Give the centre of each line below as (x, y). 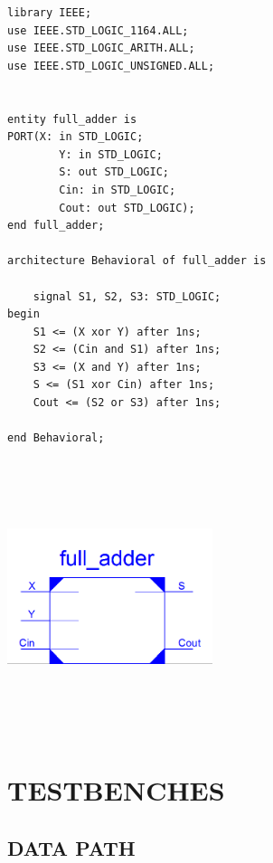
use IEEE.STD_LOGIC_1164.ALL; (98, 30)
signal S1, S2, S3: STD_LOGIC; (127, 296)
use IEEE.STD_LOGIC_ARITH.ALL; (101, 48)
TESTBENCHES (116, 789)
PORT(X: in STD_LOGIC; (75, 137)
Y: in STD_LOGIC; (111, 154)
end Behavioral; (56, 438)
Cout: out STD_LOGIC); (127, 208)
